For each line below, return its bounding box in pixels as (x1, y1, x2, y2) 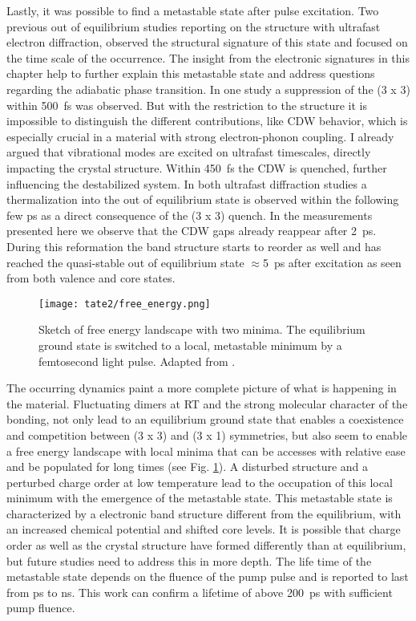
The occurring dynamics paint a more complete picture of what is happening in (6, 379, 397, 396)
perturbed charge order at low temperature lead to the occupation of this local (6, 473, 393, 490)
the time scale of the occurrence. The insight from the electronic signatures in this (6, 49, 410, 66)
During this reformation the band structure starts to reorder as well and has (6, 237, 382, 254)
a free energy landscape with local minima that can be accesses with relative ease (6, 442, 406, 459)
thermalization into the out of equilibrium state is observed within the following (6, 191, 399, 208)
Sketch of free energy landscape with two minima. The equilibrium (38, 321, 366, 338)
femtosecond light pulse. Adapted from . (38, 352, 236, 369)
